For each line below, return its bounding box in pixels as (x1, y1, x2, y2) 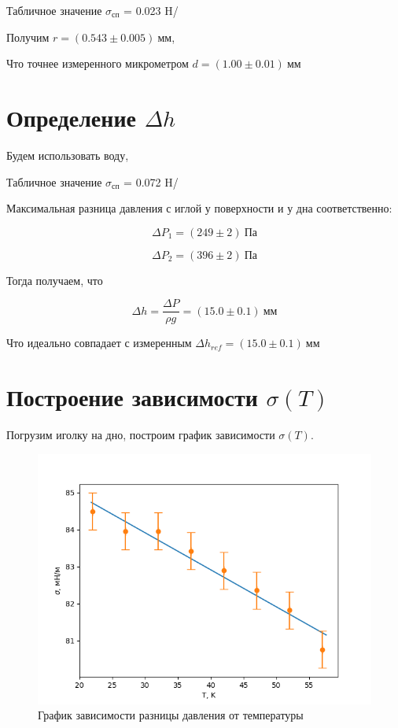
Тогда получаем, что (6, 272, 103, 288)
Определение (6, 101, 136, 133)
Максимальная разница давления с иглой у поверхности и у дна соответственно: (6, 200, 392, 216)
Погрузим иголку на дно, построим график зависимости (6, 427, 275, 443)
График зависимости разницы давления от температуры (38, 707, 304, 723)
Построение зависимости (6, 381, 258, 413)
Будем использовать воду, (6, 146, 129, 163)
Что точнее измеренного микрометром (6, 55, 189, 72)
